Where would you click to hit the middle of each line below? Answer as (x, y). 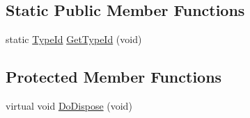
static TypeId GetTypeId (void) (74, 39)
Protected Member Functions (114, 77)
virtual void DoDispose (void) (69, 106)
